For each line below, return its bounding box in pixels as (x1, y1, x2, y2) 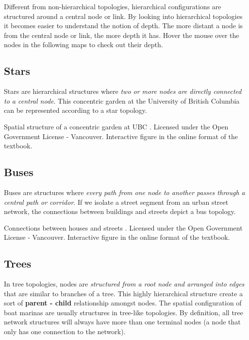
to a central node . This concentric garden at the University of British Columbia (4, 95, 240, 106)
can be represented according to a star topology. (4, 105, 147, 115)
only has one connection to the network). (4, 326, 126, 337)
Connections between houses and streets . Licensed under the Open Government (4, 222, 243, 233)
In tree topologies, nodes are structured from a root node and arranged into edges (4, 279, 245, 289)
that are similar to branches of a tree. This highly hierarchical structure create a (4, 288, 243, 298)
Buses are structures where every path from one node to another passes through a (4, 187, 245, 197)
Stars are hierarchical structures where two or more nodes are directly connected (4, 86, 242, 96)
